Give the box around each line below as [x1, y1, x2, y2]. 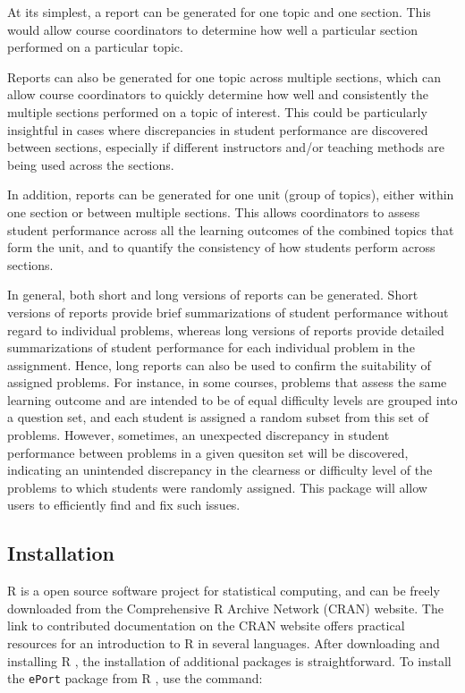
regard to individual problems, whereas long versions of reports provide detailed [7, 320, 444, 339]
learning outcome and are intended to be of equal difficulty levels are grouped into [7, 390, 458, 409]
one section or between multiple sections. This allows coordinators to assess [7, 202, 420, 221]
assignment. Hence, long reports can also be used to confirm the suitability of [7, 355, 431, 374]
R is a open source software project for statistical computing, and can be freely [7, 581, 440, 600]
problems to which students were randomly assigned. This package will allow [7, 477, 427, 496]
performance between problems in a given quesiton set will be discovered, [7, 443, 409, 461]
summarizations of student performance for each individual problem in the [7, 338, 415, 357]
